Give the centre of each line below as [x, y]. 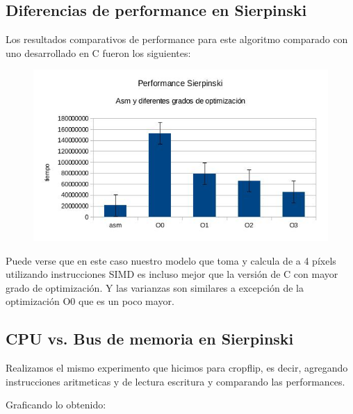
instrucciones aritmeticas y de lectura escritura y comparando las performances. [175, 381]
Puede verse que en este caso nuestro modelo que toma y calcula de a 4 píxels [171, 260]
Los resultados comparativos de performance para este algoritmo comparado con [177, 39]
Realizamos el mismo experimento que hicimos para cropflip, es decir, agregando [177, 368]
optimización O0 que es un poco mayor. [90, 301]
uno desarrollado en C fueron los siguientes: [98, 52]
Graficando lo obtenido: [56, 405]
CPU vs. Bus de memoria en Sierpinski [150, 339]
